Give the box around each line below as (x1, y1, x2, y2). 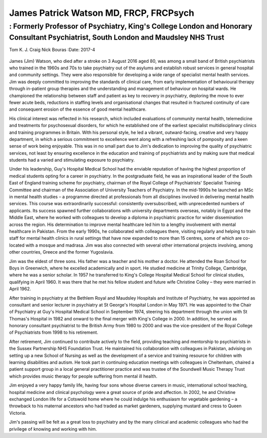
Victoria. (9, 410, 27, 416)
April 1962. (9, 286, 31, 292)
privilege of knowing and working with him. (9, 426, 97, 432)
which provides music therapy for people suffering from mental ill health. (9, 373, 158, 379)
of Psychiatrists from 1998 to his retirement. (9, 329, 98, 336)
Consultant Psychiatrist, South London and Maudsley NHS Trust (9, 33, 224, 42)
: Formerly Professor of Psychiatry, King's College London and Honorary (9, 22, 252, 31)
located (9, 242, 25, 248)
